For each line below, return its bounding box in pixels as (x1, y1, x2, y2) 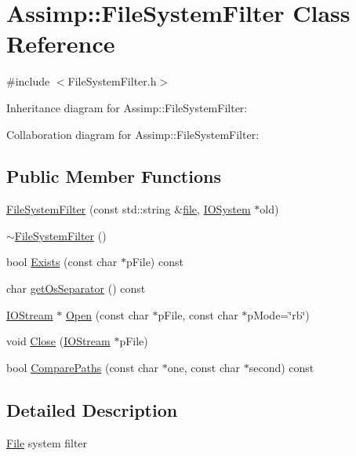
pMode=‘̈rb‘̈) (247, 306, 310, 323)
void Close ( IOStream (6, 333, 111, 349)
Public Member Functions (6, 164, 221, 188)
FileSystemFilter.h (67, 73, 157, 89)
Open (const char (65, 306, 149, 323)
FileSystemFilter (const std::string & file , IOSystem (6, 201, 251, 217)
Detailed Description (6, 397, 178, 421)
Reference (6, 27, 115, 60)
